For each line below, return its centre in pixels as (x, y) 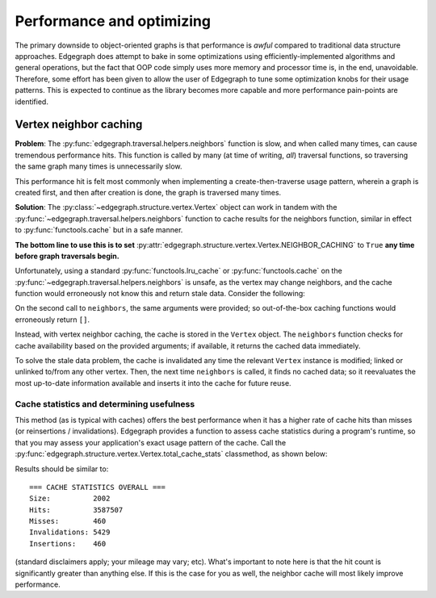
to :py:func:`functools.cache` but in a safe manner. (99, 230)
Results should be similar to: (62, 469)
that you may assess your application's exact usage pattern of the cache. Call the (151, 442)
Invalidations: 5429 (70, 532)
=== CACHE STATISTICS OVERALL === (97, 487)
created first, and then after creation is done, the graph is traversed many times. (148, 192)
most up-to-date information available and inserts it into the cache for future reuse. (153, 383)
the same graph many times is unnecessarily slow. (99, 166)
